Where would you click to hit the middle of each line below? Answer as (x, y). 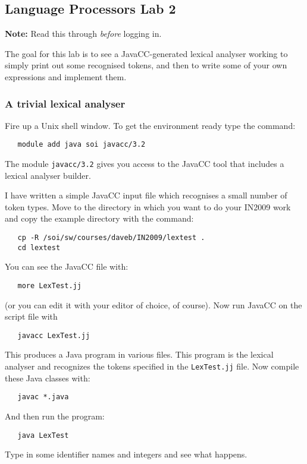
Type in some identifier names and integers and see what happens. (126, 454)
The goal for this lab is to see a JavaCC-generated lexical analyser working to (146, 53)
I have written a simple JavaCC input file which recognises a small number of (146, 195)
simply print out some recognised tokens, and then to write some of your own (146, 65)
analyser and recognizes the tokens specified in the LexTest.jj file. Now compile (152, 366)
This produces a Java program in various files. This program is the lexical (139, 354)
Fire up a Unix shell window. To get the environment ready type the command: (150, 125)
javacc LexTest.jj (54, 335)
